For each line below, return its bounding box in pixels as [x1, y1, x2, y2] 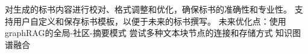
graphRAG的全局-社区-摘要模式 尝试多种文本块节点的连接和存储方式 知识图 [5, 26, 301, 39]
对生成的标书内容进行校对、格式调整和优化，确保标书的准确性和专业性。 [5, 3, 292, 15]
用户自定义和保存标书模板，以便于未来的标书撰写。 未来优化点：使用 [13, 14, 286, 27]
